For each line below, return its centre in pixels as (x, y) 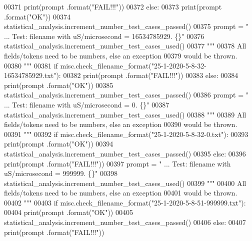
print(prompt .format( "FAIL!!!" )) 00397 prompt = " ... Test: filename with (117, 163)
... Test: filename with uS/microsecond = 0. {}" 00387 (87, 104)
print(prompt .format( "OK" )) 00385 (59, 85)
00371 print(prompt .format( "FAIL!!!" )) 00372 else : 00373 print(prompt (113, 6)
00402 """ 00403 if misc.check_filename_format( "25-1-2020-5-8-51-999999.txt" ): (125, 202)
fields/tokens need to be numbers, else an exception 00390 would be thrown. (121, 124)
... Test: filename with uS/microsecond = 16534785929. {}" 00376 (104, 36)
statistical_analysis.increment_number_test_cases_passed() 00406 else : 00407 (125, 222)
